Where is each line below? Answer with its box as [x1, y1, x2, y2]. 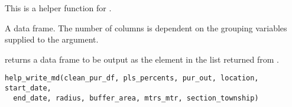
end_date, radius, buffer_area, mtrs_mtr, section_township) [13, 93, 259, 102]
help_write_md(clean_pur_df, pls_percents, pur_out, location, [5, 74, 259, 83]
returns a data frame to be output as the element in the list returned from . [5, 53, 280, 65]
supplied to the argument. [5, 33, 99, 46]
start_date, [5, 84, 51, 93]
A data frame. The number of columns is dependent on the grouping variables [5, 21, 287, 34]
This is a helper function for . [5, 2, 112, 14]
